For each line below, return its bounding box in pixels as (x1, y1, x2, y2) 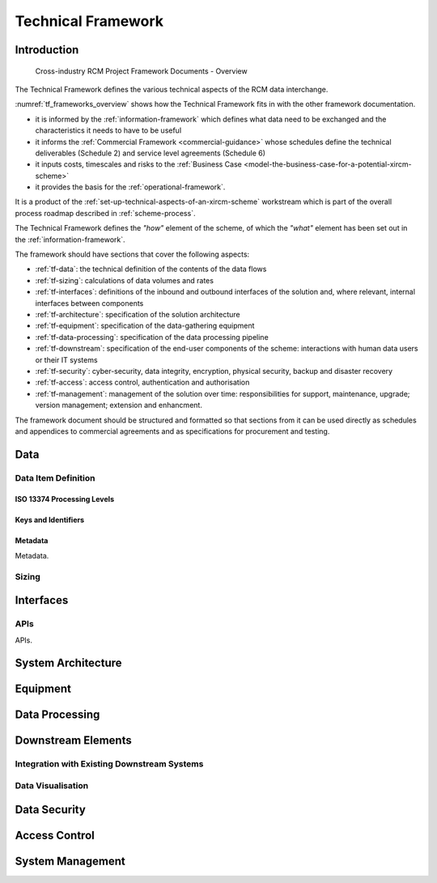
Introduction (15, 43, 79, 57)
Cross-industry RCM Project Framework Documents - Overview (35, 66, 248, 76)
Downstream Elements (15, 733, 133, 748)
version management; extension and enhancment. (35, 401, 202, 410)
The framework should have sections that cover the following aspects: (15, 249, 250, 259)
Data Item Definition (15, 472, 95, 483)
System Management (15, 854, 125, 868)
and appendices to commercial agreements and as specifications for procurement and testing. (15, 426, 330, 436)
